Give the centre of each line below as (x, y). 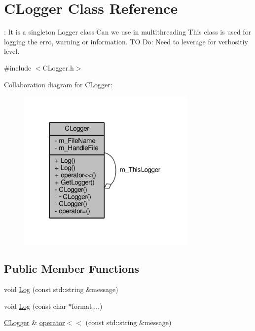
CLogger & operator (35, 322)
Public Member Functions (72, 269)
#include (18, 67)
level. (12, 51)
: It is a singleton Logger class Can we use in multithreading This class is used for (128, 32)
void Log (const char (35, 306)
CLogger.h (58, 67)
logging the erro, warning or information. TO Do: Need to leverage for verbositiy (126, 41)
